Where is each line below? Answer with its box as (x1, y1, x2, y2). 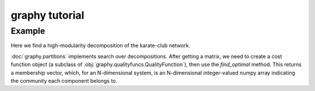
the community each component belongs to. (10, 77, 118, 84)
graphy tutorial (10, 9, 85, 22)
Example (10, 26, 45, 36)
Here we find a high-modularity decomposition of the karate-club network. (10, 42, 191, 49)
